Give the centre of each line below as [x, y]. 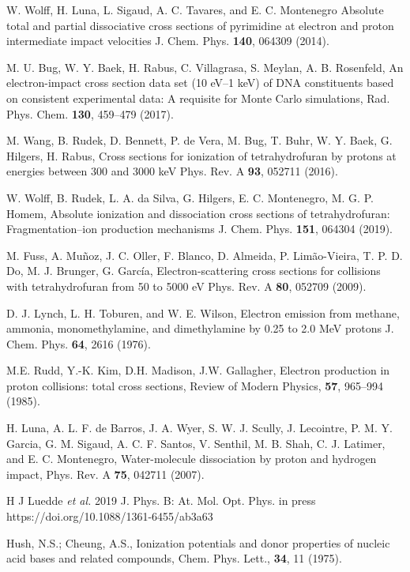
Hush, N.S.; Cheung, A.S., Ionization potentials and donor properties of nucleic [198, 542]
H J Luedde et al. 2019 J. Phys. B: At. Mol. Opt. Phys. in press [161, 500]
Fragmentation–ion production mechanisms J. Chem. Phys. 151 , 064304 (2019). [200, 229]
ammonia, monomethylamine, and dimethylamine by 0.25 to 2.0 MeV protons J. [200, 328]
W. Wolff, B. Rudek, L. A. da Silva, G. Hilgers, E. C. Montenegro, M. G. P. [190, 197]
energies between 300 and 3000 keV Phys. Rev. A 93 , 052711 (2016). [172, 171]
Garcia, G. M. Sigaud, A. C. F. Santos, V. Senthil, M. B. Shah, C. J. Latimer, [196, 443]
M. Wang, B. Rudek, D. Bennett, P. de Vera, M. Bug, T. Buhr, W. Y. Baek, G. [199, 140]
